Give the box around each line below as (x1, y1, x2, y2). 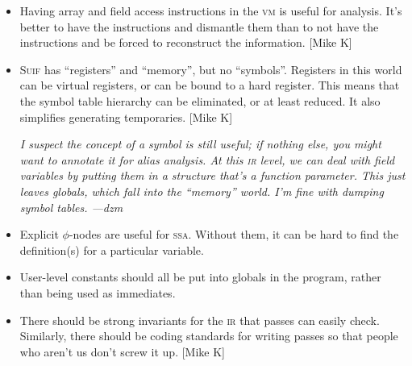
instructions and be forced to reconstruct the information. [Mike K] (19, 34, 352, 51)
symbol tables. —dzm (19, 198, 123, 215)
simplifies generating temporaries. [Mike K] (19, 108, 233, 125)
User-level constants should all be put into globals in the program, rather (19, 268, 381, 285)
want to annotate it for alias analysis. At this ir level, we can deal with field (19, 151, 395, 168)
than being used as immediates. (19, 284, 176, 301)
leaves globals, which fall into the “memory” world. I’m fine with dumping (19, 182, 384, 199)
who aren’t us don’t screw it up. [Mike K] (19, 343, 225, 360)
